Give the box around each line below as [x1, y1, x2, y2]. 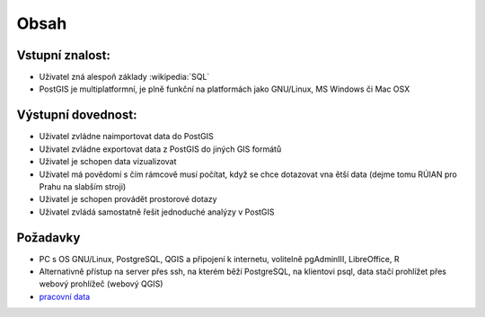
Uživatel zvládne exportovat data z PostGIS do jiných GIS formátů [39, 144, 282, 154]
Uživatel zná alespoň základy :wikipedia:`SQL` [39, 72, 210, 83]
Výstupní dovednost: [16, 108, 137, 123]
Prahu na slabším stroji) [39, 181, 127, 192]
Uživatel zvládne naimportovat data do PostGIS [39, 131, 215, 142]
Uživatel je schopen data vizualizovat [39, 156, 177, 167]
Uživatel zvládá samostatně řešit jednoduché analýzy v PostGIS [39, 207, 275, 217]
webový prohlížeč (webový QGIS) [39, 278, 163, 289]
